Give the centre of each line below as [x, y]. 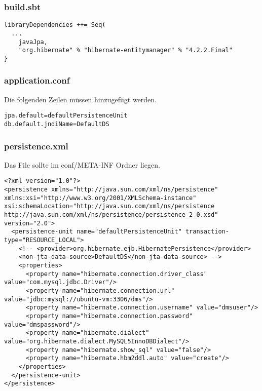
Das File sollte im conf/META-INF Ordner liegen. [82, 164]
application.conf [37, 80]
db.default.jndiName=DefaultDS [57, 124]
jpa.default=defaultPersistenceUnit [66, 116]
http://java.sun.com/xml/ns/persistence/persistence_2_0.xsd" [111, 215]
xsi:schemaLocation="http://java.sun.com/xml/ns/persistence [109, 206]
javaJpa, [33, 42]
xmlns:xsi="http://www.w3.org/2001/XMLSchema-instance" [100, 198]
